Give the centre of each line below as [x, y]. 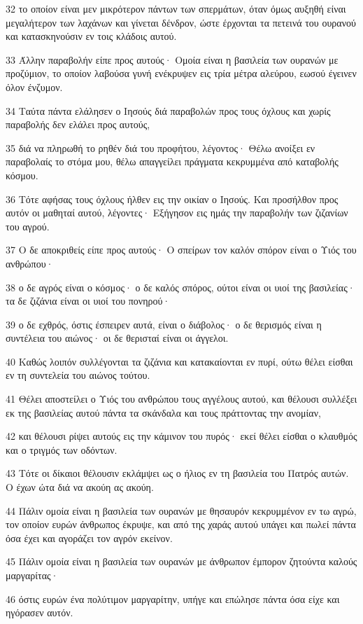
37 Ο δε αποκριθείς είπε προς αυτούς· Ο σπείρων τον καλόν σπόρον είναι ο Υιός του [181, 250]
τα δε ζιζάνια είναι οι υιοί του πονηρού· [88, 301]
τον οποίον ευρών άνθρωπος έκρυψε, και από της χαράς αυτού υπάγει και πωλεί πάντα [181, 524]
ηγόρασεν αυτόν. [40, 612]
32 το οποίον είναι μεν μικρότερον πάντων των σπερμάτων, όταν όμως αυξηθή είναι [176, 8]
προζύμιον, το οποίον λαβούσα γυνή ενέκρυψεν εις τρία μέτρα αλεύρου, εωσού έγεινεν [181, 73]
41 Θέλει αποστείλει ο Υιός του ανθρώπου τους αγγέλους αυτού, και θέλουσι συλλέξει [181, 399]
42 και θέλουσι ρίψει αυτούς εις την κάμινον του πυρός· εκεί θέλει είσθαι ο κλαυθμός [181, 436]
